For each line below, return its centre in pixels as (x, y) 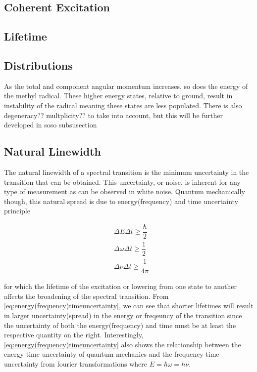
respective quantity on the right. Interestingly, (74, 335)
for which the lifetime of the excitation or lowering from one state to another (121, 286)
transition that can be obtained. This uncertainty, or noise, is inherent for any (122, 182)
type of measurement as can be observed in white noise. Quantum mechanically (125, 191)
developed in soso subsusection (51, 125)
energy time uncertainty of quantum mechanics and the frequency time (112, 354)
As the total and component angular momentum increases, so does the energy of (126, 86)
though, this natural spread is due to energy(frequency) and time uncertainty (121, 201)
